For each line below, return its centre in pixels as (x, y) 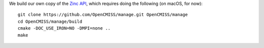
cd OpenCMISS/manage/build (50, 21)
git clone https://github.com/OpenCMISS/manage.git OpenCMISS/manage (103, 15)
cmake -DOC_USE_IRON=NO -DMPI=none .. (64, 28)
